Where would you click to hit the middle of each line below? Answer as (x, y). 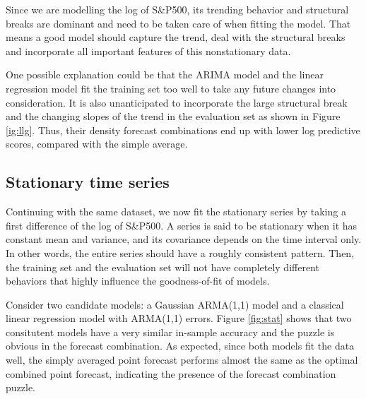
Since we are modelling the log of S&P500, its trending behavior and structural (177, 9)
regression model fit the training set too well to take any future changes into (171, 88)
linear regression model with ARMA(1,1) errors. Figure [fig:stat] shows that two (179, 318)
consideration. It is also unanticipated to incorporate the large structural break (177, 102)
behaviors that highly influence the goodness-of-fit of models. (138, 281)
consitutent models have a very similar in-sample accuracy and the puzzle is (170, 332)
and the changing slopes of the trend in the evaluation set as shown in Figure (173, 116)
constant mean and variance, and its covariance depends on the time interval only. (184, 239)
